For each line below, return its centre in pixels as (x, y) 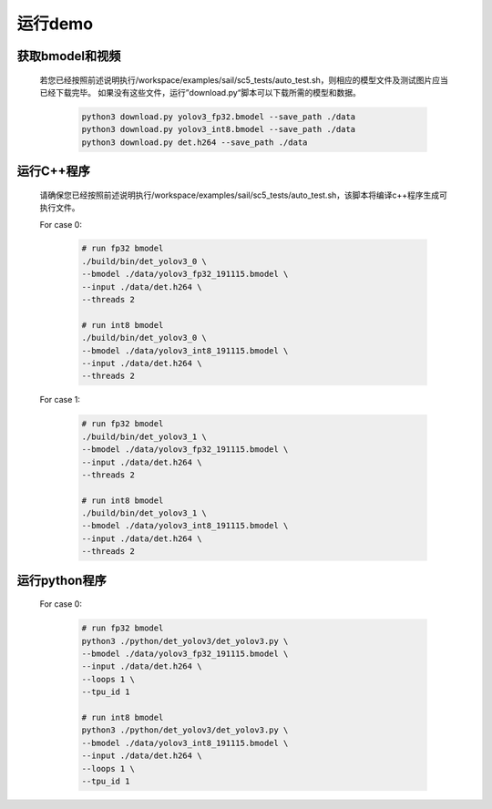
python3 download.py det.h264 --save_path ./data (195, 142)
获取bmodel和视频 (69, 56)
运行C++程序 (54, 172)
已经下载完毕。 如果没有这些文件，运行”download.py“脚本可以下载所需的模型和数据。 (200, 92)
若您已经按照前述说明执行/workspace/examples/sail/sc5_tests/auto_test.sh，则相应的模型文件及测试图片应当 (244, 80)
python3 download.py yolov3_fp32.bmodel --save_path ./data (219, 117)
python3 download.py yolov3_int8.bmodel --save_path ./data (219, 129)
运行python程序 (61, 580)
